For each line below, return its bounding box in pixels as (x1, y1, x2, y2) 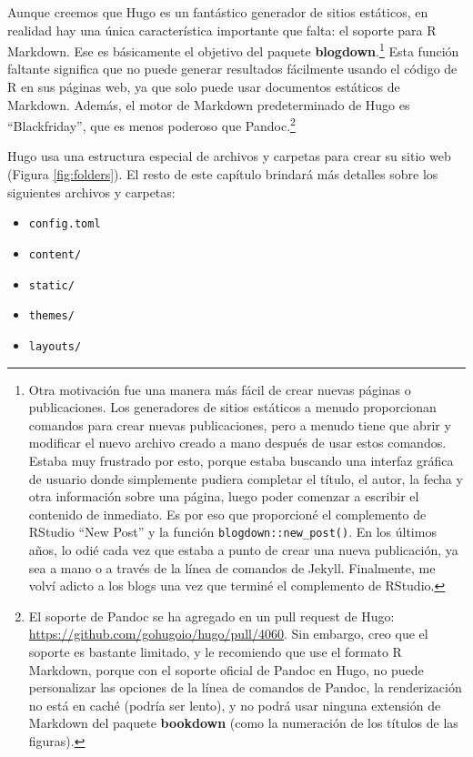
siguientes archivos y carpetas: (7, 182, 176, 201)
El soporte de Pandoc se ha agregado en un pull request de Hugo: (28, 606, 395, 625)
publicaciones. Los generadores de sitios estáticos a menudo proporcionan (28, 398, 437, 417)
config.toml (28, 217, 101, 231)
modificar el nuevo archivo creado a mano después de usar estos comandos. (28, 433, 447, 452)
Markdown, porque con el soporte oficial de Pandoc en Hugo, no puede (28, 660, 424, 679)
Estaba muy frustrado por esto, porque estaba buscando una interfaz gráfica (28, 450, 454, 469)
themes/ (28, 309, 75, 323)
